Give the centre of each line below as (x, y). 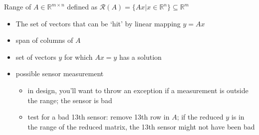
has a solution (140, 57)
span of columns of (44, 40)
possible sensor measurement (60, 73)
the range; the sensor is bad (70, 100)
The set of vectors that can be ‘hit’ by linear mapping (98, 23)
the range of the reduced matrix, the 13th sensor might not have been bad (141, 126)
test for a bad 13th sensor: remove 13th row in (99, 117)
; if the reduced (200, 117)
